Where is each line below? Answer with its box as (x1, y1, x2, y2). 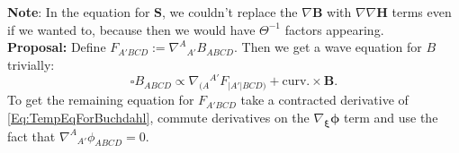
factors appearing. (284, 20, 384, 38)
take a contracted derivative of (240, 90, 409, 109)
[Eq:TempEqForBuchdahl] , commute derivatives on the (7, 107, 310, 126)
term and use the (344, 107, 438, 126)
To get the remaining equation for (7, 90, 194, 109)
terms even (391, 3, 452, 21)
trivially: (7, 55, 55, 73)
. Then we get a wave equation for (233, 38, 422, 56)
